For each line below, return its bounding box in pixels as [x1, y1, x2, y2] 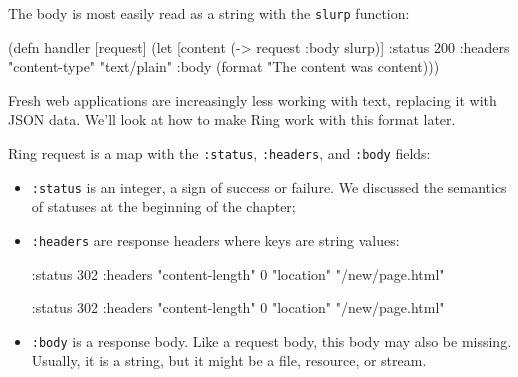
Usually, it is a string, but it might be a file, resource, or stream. [31, 350, 427, 371]
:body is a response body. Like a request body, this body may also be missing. [31, 330, 512, 351]
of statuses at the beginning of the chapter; [31, 196, 296, 217]
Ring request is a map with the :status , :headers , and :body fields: [8, 143, 431, 164]
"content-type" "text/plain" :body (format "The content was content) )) [8, 56, 440, 77]
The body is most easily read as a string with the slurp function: [8, 3, 410, 23]
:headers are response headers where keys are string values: [31, 229, 400, 250]
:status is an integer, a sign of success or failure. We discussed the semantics [31, 176, 507, 197]
